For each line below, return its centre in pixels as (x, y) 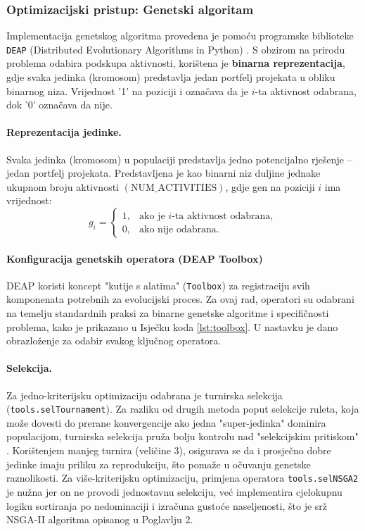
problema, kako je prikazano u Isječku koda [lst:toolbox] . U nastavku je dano (172, 326)
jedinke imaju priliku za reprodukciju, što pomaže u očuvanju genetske (159, 464)
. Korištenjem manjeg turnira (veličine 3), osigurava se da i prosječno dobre (169, 450)
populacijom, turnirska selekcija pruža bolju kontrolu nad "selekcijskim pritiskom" (182, 436)
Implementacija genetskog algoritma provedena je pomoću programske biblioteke (180, 36)
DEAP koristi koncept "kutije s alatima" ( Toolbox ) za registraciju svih (158, 285)
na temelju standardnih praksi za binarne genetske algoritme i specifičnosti (168, 313)
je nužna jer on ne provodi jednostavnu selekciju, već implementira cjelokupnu (174, 491)
